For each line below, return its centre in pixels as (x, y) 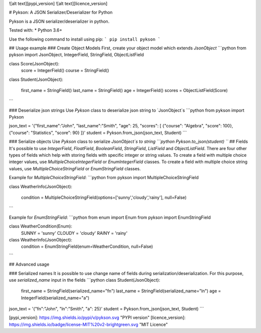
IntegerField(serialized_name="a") (55, 298)
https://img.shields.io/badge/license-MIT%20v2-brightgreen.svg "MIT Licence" (88, 324)
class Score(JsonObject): (34, 63)
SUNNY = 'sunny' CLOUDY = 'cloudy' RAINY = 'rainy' (74, 233)
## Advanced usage (29, 264)
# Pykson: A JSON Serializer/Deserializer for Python (61, 13)
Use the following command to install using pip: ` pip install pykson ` (85, 39)
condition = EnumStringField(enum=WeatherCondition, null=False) (87, 246)
